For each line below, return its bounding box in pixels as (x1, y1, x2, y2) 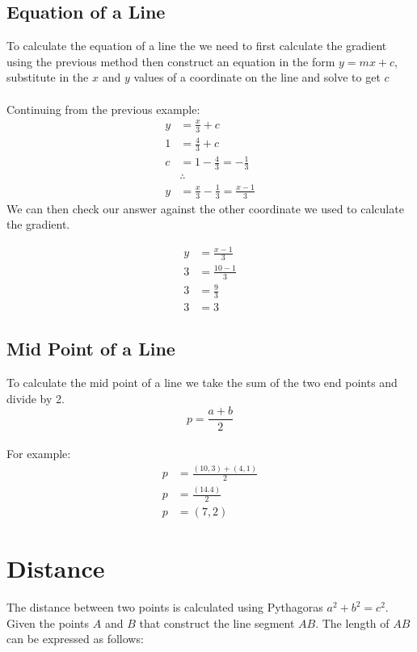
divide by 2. (6, 389, 65, 406)
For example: (6, 445, 71, 462)
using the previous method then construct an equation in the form (6, 53, 335, 69)
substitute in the (6, 69, 89, 86)
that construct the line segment (139, 614, 295, 631)
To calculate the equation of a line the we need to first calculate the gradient (6, 37, 387, 54)
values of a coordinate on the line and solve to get (133, 69, 381, 86)
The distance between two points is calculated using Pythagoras (6, 599, 323, 616)
